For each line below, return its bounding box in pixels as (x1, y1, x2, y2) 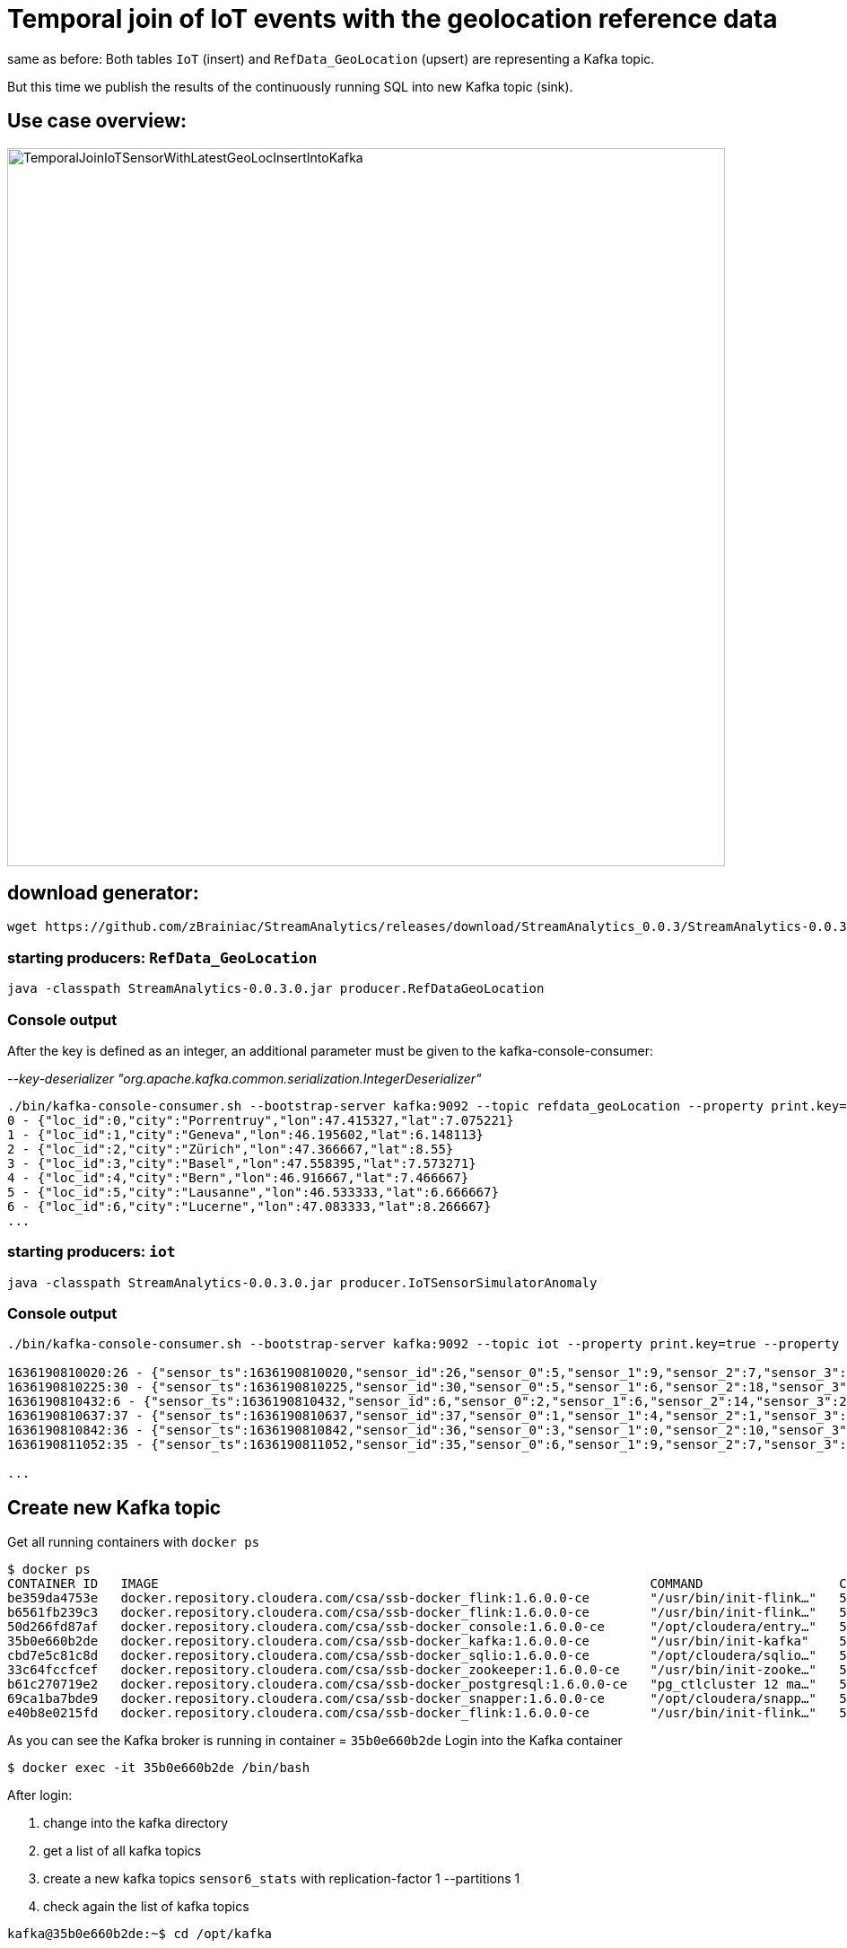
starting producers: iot (7, 1242, 176, 1261)
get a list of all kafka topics (43, 1843, 202, 1859)
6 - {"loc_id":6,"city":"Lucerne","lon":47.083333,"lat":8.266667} (7, 1198, 492, 1214)
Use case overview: (7, 110, 188, 133)
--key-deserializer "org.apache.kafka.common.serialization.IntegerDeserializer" (7, 1070, 482, 1086)
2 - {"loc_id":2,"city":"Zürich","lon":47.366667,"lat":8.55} (7, 1141, 454, 1156)
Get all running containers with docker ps (7, 1534, 260, 1550)
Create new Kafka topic (7, 1496, 222, 1519)
